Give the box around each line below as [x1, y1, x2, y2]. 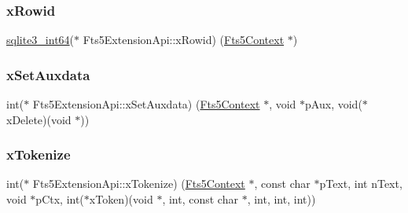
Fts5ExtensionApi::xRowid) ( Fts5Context [83, 31, 285, 48]
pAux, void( [305, 96, 362, 112]
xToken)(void [89, 191, 153, 207]
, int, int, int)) [247, 191, 316, 207]
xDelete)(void [6, 111, 72, 127]
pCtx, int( [35, 191, 84, 207]
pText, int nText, [319, 175, 402, 192]
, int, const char [162, 191, 238, 207]
